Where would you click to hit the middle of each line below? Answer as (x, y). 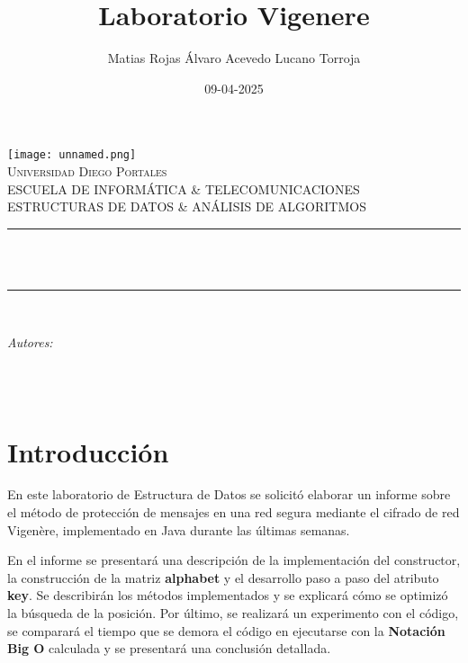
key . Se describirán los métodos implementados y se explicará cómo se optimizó (228, 595)
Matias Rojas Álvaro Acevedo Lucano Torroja (234, 58)
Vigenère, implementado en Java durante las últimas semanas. (179, 529)
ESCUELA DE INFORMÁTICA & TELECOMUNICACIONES (184, 188)
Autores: (30, 341)
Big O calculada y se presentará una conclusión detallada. (169, 648)
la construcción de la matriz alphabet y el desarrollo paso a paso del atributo (223, 577)
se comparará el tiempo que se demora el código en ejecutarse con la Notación (226, 630)
